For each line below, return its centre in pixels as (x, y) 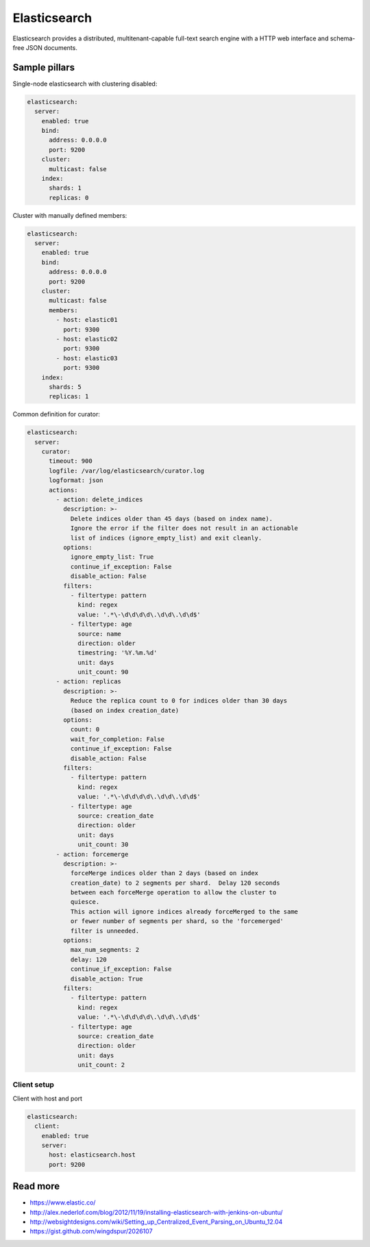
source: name (99, 634)
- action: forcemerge (92, 854)
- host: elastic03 (87, 358)
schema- (343, 38)
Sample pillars (44, 67)
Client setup (34, 1085)
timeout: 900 (71, 461)
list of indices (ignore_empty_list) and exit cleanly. (166, 538)
